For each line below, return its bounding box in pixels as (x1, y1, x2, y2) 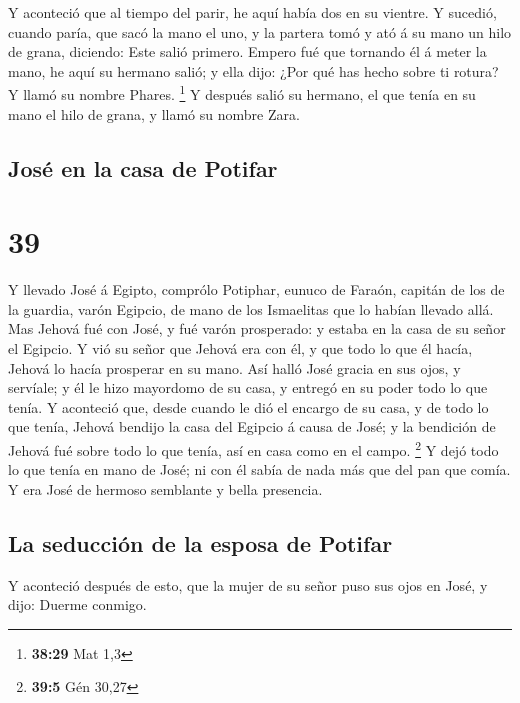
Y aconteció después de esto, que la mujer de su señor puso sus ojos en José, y (8, 574, 488, 595)
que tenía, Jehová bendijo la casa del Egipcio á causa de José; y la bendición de (8, 416, 496, 437)
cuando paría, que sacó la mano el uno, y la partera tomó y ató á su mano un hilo (8, 21, 512, 42)
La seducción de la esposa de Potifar (8, 527, 393, 558)
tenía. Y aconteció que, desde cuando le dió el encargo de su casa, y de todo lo (8, 396, 489, 417)
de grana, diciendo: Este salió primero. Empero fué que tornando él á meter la (8, 41, 487, 62)
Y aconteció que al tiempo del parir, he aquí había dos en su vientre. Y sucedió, (8, 2, 497, 22)
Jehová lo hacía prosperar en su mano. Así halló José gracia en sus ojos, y (8, 357, 461, 378)
